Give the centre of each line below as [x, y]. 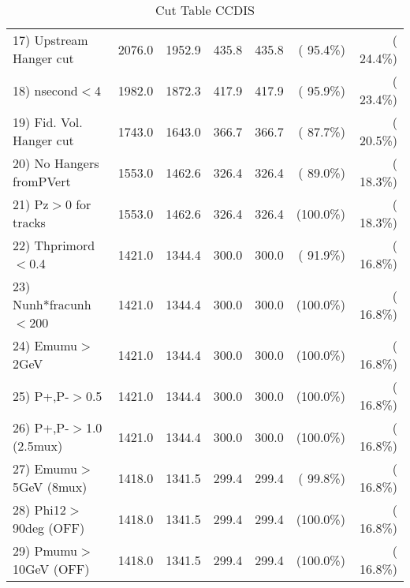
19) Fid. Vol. [48, 122]
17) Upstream [50, 40]
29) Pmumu [45, 551]
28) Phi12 [39, 509]
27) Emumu [45, 468]
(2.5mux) [38, 446]
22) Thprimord [54, 245]
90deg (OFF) [49, 528]
